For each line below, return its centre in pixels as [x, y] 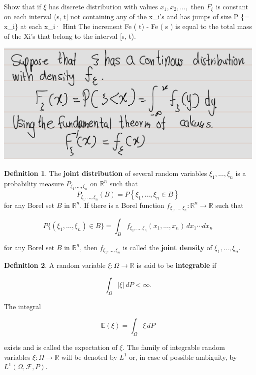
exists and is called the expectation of [61, 347]
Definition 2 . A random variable [55, 265]
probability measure [34, 183]
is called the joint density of [168, 247]
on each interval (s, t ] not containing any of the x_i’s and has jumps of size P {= [127, 16]
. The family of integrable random [174, 347]
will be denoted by [89, 357]
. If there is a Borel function [122, 205]
